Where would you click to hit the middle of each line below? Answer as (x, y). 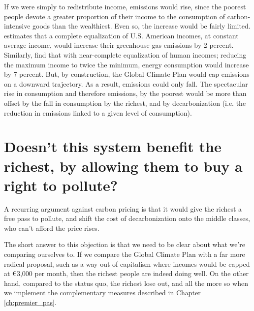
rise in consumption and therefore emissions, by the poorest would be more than (125, 93)
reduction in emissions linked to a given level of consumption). (98, 112)
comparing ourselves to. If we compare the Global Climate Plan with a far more (125, 254)
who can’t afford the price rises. (52, 228)
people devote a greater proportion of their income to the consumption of (115, 16)
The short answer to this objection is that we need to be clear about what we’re (125, 244)
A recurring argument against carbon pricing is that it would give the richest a (123, 208)
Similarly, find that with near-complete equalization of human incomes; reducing (125, 54)
